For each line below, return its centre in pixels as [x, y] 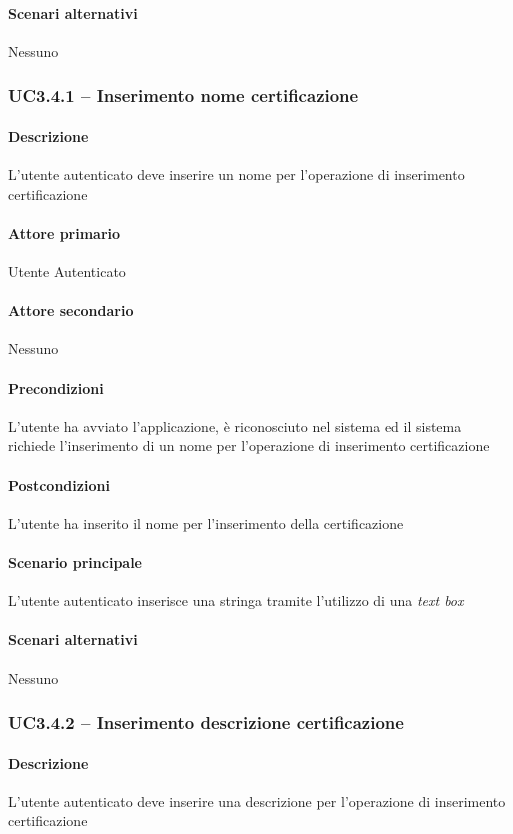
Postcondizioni [59, 484]
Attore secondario [71, 310]
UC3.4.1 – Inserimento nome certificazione [183, 95]
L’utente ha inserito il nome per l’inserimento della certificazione [206, 522]
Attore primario [64, 232]
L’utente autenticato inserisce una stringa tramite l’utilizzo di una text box [236, 600]
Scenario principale [75, 561]
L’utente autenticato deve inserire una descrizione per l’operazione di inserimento [257, 800]
